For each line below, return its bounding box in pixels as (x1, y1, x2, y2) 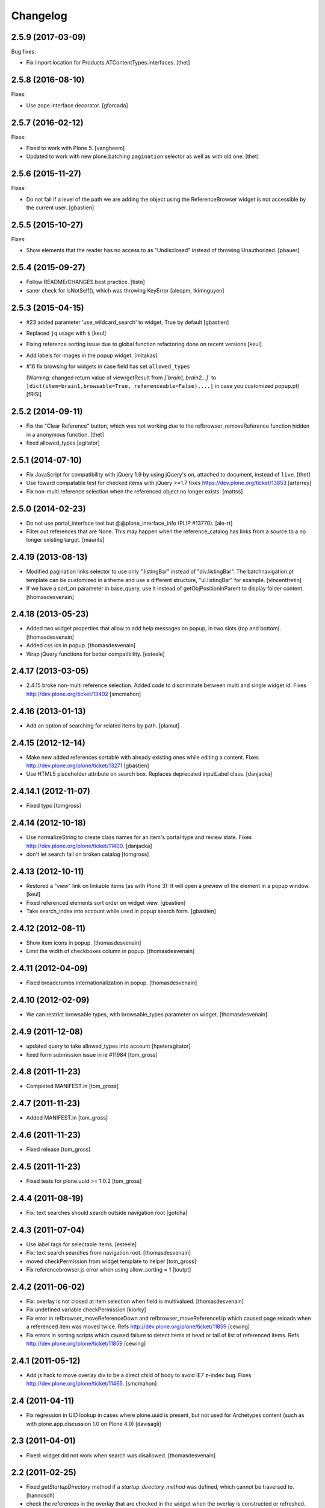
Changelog (11, 9, 67, 22)
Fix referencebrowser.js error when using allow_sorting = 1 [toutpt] (26, 1266, 191, 1273)
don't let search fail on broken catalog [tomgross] (26, 851, 149, 858)
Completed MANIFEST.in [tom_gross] (26, 1083, 119, 1090)
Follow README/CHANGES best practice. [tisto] (26, 278, 146, 286)
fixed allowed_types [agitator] (26, 439, 101, 446)
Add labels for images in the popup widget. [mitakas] (26, 352, 158, 359)
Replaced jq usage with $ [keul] (26, 329, 107, 337)
